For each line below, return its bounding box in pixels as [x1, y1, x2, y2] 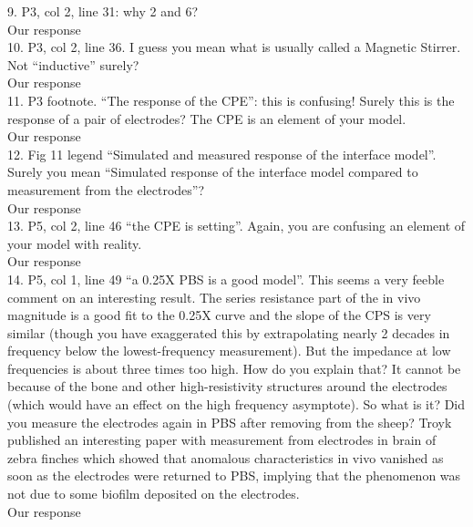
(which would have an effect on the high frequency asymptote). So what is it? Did [7, 395, 466, 414]
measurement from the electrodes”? [7, 180, 205, 199]
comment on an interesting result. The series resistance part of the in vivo [7, 287, 421, 306]
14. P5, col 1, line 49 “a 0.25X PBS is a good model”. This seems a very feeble [7, 269, 445, 288]
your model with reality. [7, 233, 142, 253]
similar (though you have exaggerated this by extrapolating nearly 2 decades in [7, 323, 450, 342]
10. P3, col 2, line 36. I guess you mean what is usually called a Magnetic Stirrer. [7, 37, 461, 57]
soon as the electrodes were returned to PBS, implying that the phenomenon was [7, 466, 461, 485]
